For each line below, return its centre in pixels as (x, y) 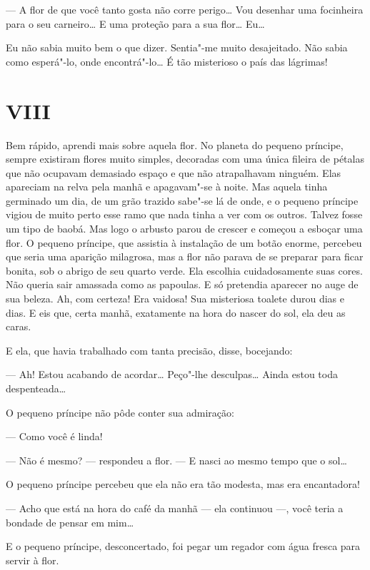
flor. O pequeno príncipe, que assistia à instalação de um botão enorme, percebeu (184, 242)
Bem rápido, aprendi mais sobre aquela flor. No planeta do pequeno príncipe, (175, 144)
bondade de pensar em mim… (70, 522)
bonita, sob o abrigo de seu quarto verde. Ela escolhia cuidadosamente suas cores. (184, 270)
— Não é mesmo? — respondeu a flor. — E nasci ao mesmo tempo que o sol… (176, 460)
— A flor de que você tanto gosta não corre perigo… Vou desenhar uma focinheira (185, 9)
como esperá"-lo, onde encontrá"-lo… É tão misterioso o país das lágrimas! (167, 61)
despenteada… (36, 388)
